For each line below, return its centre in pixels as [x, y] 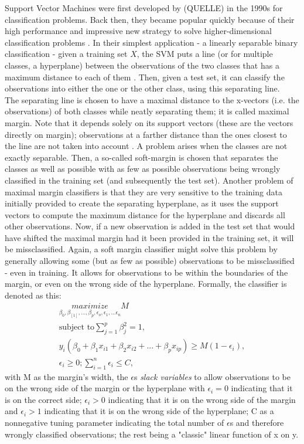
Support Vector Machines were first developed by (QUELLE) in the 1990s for [144, 8]
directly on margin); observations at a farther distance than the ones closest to [146, 134]
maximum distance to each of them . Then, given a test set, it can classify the [145, 77]
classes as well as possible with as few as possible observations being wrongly [143, 169]
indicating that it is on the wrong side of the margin [202, 399]
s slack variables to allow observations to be [212, 376]
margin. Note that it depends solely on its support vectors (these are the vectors [149, 122]
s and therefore [257, 422]
